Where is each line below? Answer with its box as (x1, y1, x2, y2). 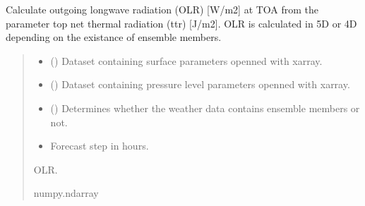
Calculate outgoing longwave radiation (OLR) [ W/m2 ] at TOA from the (6, 2, 319, 16)
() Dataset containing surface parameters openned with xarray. (50, 53, 323, 68)
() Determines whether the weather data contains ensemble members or (50, 100, 360, 115)
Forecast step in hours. (50, 138, 149, 153)
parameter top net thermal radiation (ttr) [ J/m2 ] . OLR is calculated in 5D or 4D (6, 16, 357, 30)
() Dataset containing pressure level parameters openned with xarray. (50, 77, 350, 92)
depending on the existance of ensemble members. (6, 30, 222, 44)
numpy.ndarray (33, 186, 99, 200)
